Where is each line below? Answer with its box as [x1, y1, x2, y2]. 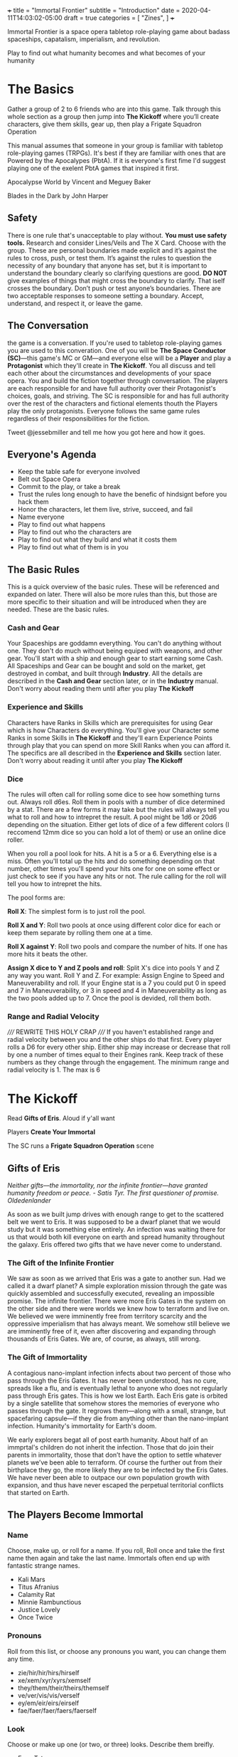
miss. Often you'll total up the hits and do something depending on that [7, 857, 215, 865]
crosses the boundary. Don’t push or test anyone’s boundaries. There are [7, 284, 222, 292]
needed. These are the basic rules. [7, 605, 109, 614]
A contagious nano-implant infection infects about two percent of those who [7, 1368, 231, 1377]
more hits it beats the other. [7, 950, 88, 959]
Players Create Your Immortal [7, 1128, 96, 1136]
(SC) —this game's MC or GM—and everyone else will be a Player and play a [7, 354, 232, 362]
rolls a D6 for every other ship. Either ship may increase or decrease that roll [7, 1043, 231, 1052]
